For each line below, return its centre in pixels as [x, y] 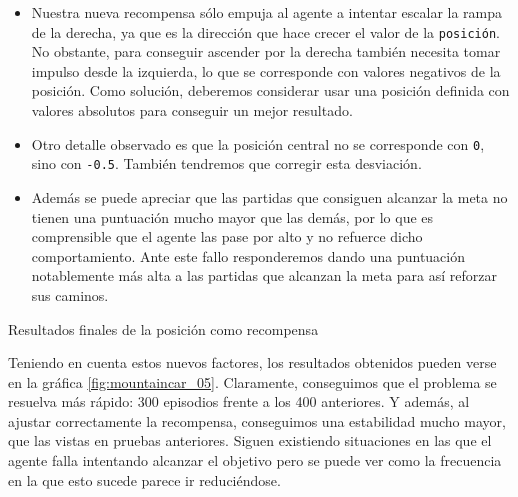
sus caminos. [70, 294]
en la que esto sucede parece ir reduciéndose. [144, 479]
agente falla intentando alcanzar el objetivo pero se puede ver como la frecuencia [255, 460]
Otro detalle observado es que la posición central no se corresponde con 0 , [258, 143]
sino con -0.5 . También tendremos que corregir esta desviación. [226, 163]
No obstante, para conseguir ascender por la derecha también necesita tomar [266, 51]
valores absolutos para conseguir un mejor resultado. [192, 110]
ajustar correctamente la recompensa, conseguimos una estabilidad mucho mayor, [257, 420]
